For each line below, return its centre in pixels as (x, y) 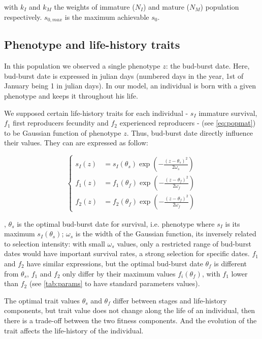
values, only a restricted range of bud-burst (184, 243)
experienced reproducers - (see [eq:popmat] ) (188, 123)
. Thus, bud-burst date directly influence (190, 132)
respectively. (23, 17)
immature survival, (228, 113)
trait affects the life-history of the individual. (74, 330)
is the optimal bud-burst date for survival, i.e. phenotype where (116, 223)
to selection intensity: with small (55, 243)
